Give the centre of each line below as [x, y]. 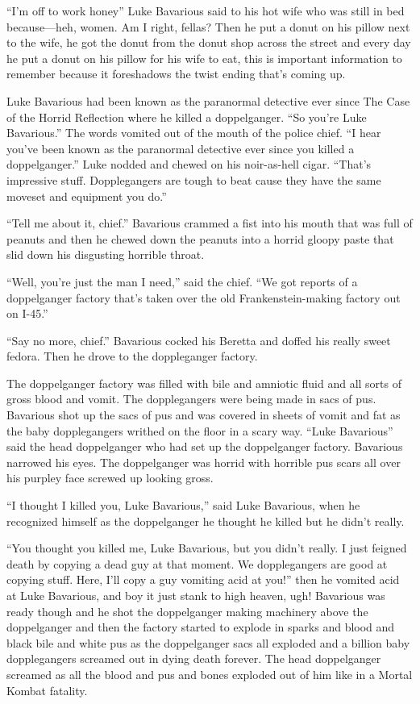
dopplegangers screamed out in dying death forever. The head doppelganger [194, 658]
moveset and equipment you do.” [87, 196]
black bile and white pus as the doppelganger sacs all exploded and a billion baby [208, 642]
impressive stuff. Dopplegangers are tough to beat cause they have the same [194, 179]
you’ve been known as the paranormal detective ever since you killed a [181, 148]
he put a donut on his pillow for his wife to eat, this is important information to [204, 58]
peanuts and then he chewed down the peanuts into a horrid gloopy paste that [200, 238]
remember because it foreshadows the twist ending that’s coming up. [176, 74]
